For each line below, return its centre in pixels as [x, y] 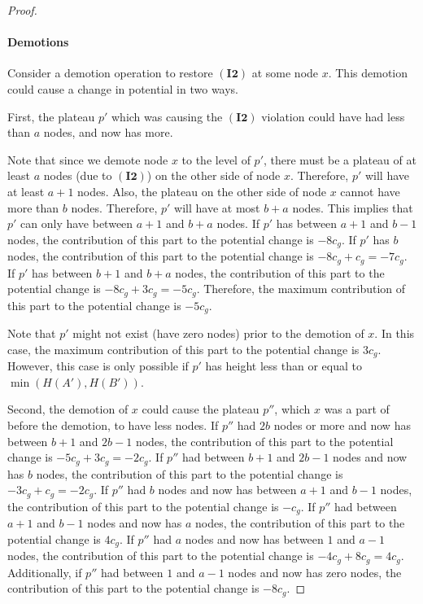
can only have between [77, 223]
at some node [285, 73]
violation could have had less [333, 116]
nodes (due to [78, 175]
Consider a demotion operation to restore [110, 73]
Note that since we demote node [88, 159]
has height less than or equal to [283, 366]
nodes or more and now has [342, 425]
